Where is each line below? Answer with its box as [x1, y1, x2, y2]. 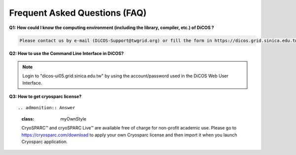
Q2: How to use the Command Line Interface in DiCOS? [9, 50, 124, 56]
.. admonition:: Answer [18, 105, 75, 111]
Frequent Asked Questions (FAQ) [9, 7, 147, 18]
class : [21, 116, 35, 122]
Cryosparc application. [21, 139, 68, 145]
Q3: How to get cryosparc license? [9, 93, 82, 99]
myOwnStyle [60, 116, 86, 122]
